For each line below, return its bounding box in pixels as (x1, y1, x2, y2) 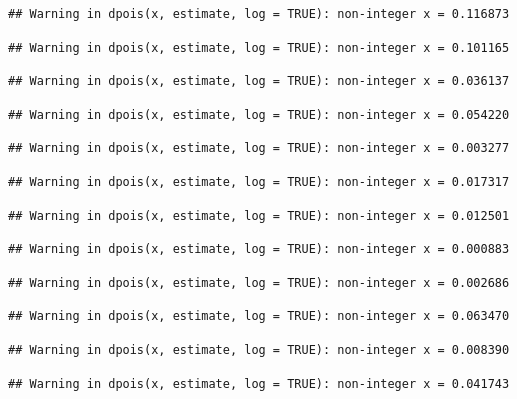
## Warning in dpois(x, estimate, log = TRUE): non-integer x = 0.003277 (8, 141, 510, 156)
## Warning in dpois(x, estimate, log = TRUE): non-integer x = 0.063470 (8, 309, 510, 324)
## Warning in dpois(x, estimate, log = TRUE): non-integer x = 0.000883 (8, 242, 510, 257)
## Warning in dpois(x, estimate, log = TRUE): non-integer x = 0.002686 (8, 275, 510, 290)
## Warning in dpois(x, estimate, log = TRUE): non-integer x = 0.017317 (8, 174, 510, 189)
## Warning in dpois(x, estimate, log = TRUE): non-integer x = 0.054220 (8, 107, 510, 122)
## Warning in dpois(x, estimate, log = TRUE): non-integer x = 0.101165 (8, 40, 510, 55)
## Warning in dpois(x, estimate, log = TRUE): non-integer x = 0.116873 (8, 7, 510, 21)
